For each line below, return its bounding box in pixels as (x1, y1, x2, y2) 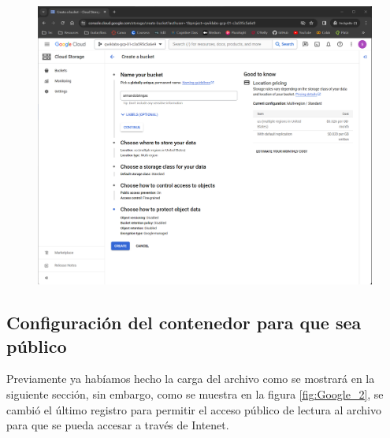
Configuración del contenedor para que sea (6, 310, 362, 335)
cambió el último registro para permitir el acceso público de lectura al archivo (6, 401, 382, 418)
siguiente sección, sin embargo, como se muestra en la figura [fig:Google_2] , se (6, 385, 384, 402)
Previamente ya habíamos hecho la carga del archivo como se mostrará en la (6, 370, 375, 387)
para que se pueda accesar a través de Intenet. (6, 417, 229, 433)
